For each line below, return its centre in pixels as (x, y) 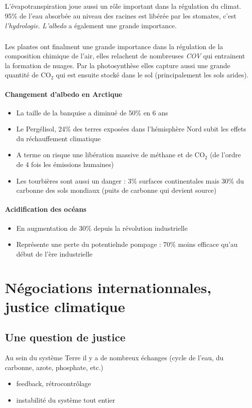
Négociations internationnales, (108, 287)
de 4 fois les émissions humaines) (65, 164)
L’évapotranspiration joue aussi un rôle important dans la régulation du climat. (123, 6)
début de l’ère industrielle (54, 253)
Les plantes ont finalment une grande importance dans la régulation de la (114, 46)
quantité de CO (28, 75)
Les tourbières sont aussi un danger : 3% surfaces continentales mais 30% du (130, 180)
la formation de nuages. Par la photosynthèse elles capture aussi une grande (118, 65)
